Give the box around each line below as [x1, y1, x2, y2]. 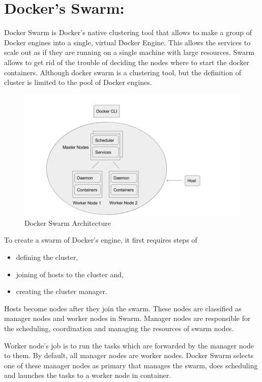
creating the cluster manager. [16, 286, 107, 297]
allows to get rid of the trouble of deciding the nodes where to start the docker [4, 56, 249, 67]
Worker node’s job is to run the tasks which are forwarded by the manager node [4, 340, 254, 350]
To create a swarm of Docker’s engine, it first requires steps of [4, 234, 197, 245]
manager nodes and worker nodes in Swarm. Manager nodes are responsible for [4, 313, 251, 324]
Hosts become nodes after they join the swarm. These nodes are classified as [4, 303, 242, 313]
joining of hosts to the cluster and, [16, 269, 124, 279]
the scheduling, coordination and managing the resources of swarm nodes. [4, 322, 234, 333]
